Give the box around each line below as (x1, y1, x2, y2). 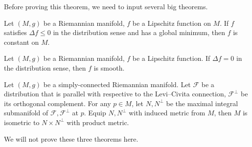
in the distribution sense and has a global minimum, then (53, 27, 225, 37)
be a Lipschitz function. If (132, 53, 210, 63)
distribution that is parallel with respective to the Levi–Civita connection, (4, 89, 226, 99)
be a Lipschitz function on (132, 18, 211, 28)
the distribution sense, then (4, 62, 86, 73)
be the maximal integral (166, 98, 238, 108)
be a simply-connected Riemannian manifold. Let (43, 79, 191, 89)
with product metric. (67, 117, 129, 127)
